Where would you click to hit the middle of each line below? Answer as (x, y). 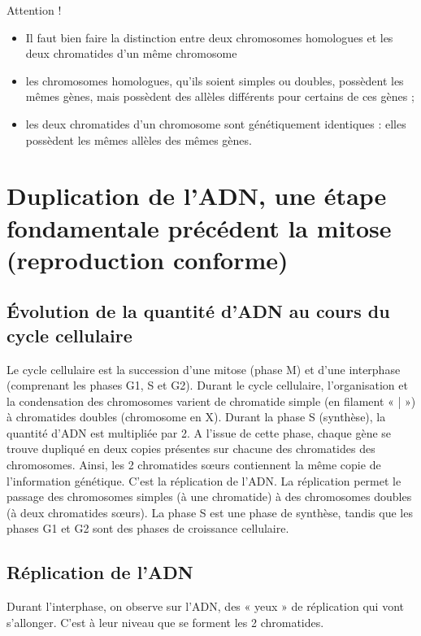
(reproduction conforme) (148, 259)
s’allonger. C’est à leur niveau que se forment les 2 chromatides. (165, 622)
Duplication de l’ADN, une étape (197, 196)
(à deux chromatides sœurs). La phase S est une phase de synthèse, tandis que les (210, 512)
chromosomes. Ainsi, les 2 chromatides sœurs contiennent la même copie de (194, 465)
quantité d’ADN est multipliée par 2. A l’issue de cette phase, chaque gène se (199, 432)
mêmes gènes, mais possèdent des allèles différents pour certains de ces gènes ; (220, 96)
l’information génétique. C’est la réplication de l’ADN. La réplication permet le (204, 480)
